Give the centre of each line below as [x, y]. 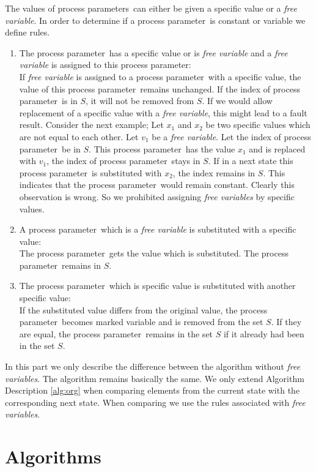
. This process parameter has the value [162, 148]
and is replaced [277, 148]
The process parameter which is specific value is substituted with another [157, 286]
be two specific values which [258, 125]
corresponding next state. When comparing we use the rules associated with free [155, 402]
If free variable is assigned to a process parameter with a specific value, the [160, 76]
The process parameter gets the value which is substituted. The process [154, 253]
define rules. [28, 32]
